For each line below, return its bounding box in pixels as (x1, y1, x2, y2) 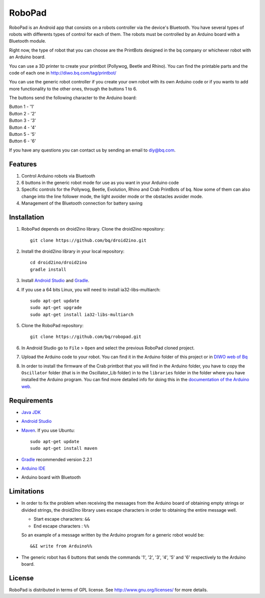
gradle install (30, 266, 67, 272)
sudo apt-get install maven (30, 445, 98, 451)
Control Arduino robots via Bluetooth (21, 173, 96, 179)
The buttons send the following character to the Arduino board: (9, 95, 137, 101)
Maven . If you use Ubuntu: (21, 427, 75, 433)
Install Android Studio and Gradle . (21, 278, 90, 284)
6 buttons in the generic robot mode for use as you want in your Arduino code (21, 180, 179, 186)
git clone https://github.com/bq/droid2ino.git (30, 237, 147, 243)
